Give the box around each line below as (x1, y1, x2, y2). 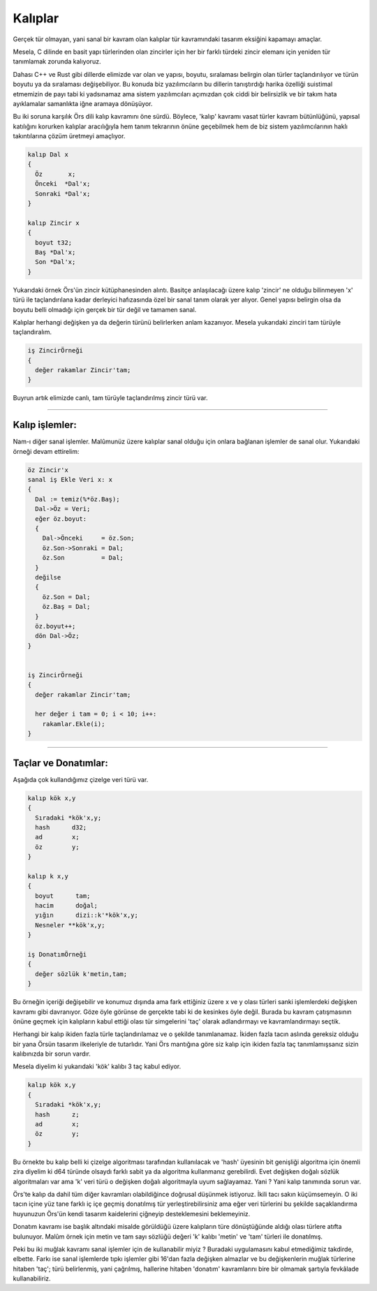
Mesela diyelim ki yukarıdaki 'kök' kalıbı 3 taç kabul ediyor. (13, 1062, 182, 1071)
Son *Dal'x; (35, 258, 76, 266)
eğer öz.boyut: (35, 515, 87, 523)
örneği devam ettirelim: (13, 447, 80, 455)
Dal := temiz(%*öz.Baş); (35, 495, 120, 503)
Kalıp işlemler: (13, 419, 77, 431)
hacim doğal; (35, 901, 98, 910)
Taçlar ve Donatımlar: (13, 757, 108, 769)
